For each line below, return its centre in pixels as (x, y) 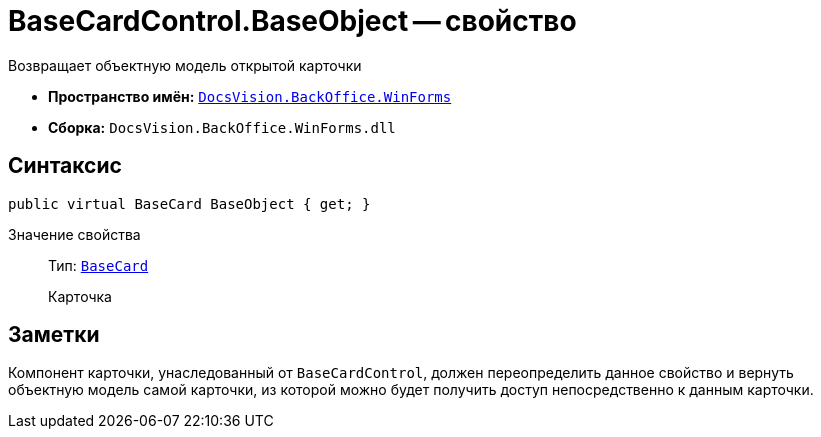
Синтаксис (65, 166)
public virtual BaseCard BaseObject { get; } (189, 203)
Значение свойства (74, 234)
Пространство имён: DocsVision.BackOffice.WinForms (250, 96)
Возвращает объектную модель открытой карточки (185, 65)
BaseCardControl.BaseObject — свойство (292, 21)
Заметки (54, 335)
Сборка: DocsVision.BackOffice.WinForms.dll (222, 127)
